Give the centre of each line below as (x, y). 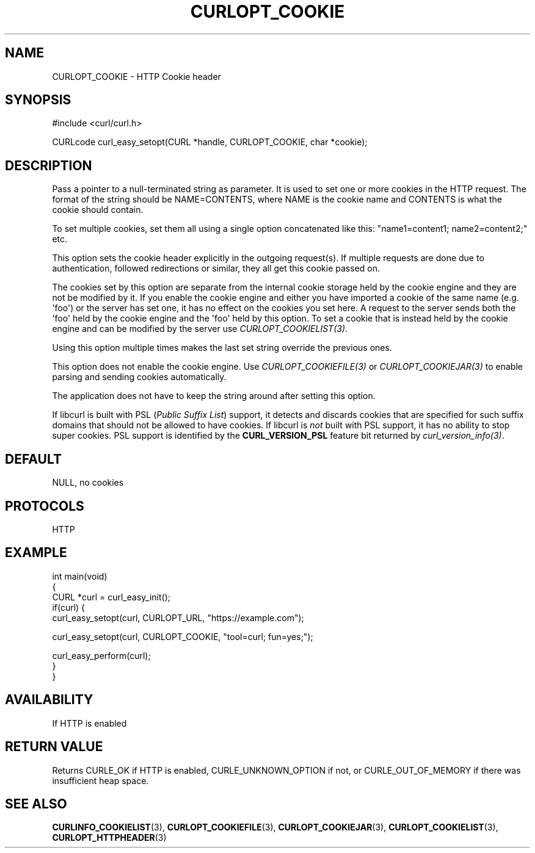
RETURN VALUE (54, 747)
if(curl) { (69, 607)
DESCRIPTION (49, 165)
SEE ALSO (36, 804)
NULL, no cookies (88, 483)
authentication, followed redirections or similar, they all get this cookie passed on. (216, 268)
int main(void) (80, 576)
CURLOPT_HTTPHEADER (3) (109, 838)
